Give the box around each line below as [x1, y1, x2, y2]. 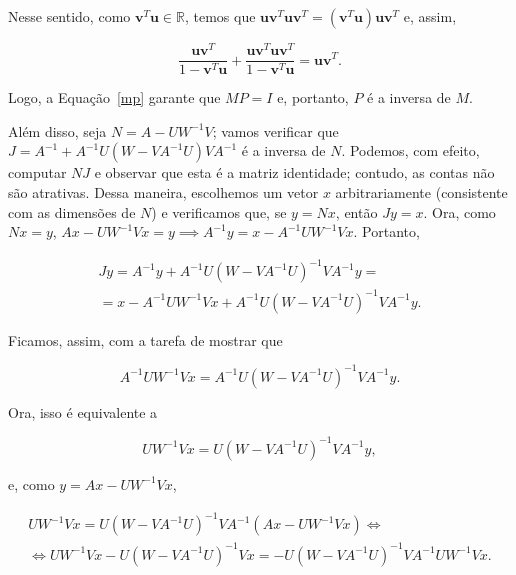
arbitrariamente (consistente [335, 181, 508, 202]
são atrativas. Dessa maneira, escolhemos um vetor [8, 181, 319, 202]
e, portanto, [277, 87, 349, 108]
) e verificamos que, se [151, 201, 287, 222]
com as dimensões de [8, 201, 136, 222]
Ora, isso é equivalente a [8, 401, 158, 422]
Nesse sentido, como [8, 6, 131, 26]
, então [335, 201, 378, 222]
